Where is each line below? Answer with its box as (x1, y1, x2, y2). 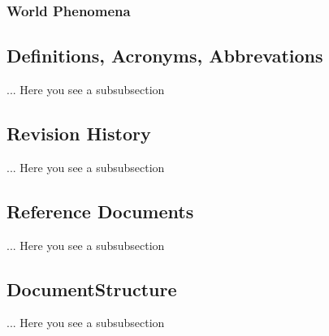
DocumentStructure (6, 276, 177, 301)
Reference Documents (6, 198, 194, 223)
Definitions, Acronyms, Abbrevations (6, 43, 323, 68)
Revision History (6, 121, 151, 146)
